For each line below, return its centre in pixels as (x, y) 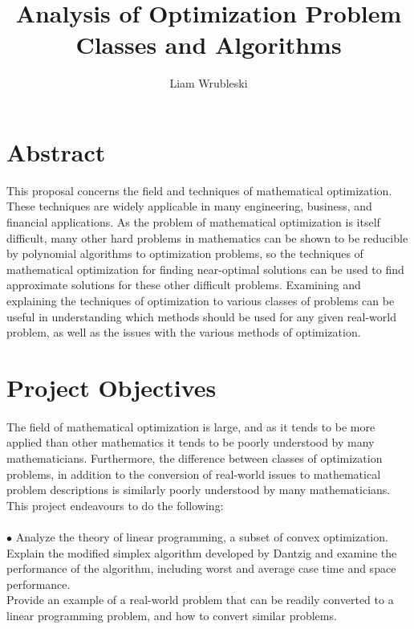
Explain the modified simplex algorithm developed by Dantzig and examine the (202, 552)
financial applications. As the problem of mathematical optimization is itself (193, 222)
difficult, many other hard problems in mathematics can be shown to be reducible (207, 237)
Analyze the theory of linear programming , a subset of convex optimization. (202, 536)
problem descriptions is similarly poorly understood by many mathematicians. (199, 490)
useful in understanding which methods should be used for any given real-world (201, 316)
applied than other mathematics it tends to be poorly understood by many (191, 442)
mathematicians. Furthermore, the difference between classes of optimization (195, 457)
